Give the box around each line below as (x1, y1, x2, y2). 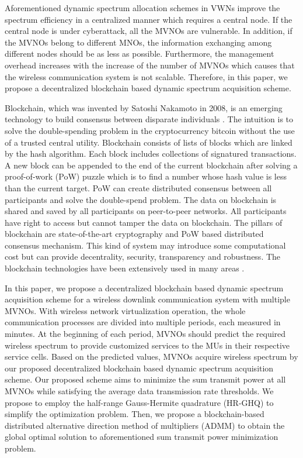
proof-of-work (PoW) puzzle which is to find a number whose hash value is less (5, 170, 287, 182)
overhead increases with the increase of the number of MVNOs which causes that (5, 58, 295, 71)
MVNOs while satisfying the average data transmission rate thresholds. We (5, 385, 274, 397)
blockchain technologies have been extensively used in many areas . (5, 262, 245, 274)
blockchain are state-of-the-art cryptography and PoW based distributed (5, 228, 264, 240)
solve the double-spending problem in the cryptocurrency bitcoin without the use (5, 124, 295, 136)
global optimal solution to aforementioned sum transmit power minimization (5, 431, 278, 443)
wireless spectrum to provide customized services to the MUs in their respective (5, 339, 290, 351)
